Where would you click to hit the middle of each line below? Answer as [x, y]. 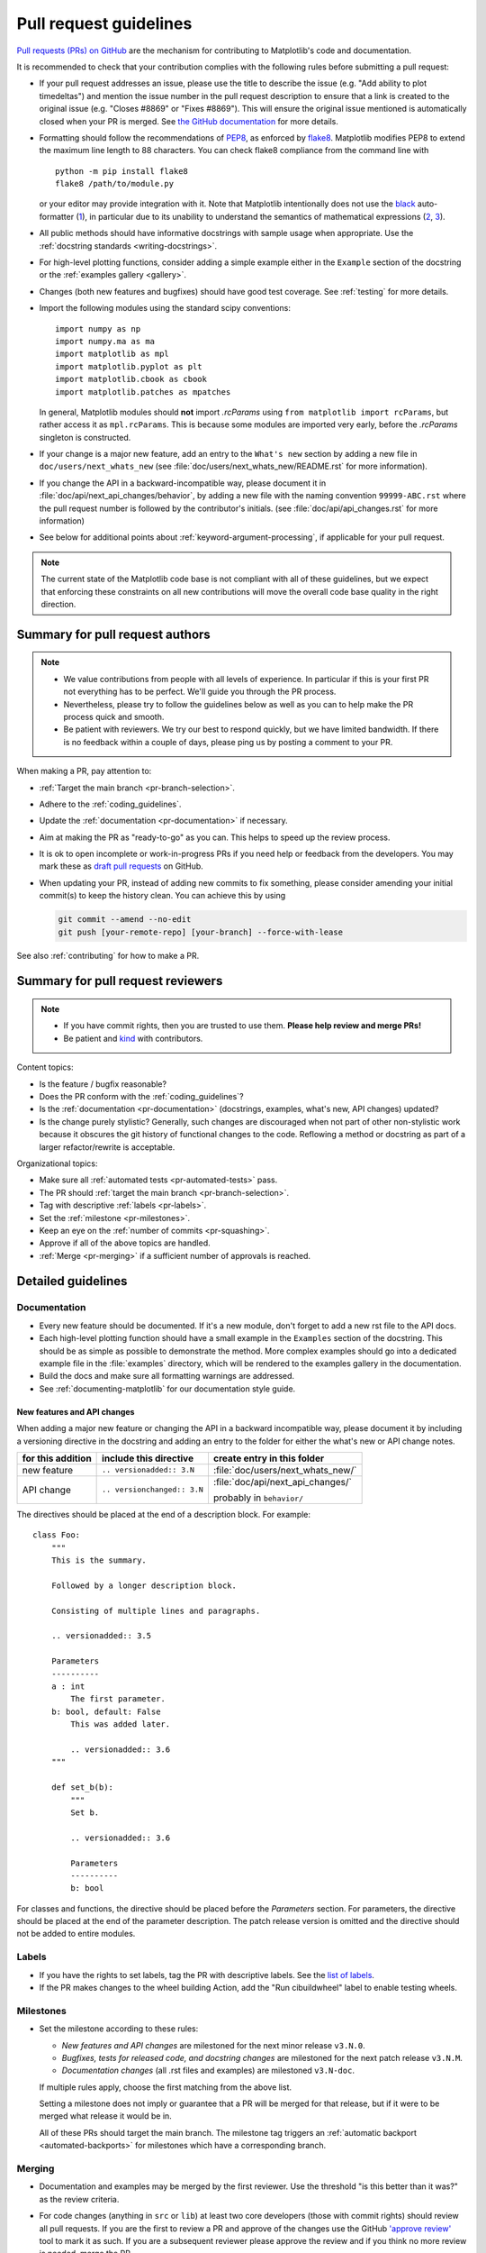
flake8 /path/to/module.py [115, 184]
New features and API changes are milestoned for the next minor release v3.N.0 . [213, 2045]
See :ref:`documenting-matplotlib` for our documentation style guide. [167, 1389]
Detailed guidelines [72, 1281]
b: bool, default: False [106, 1711]
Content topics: [45, 1067]
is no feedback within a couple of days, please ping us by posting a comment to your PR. [228, 742]
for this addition [57, 1458]
